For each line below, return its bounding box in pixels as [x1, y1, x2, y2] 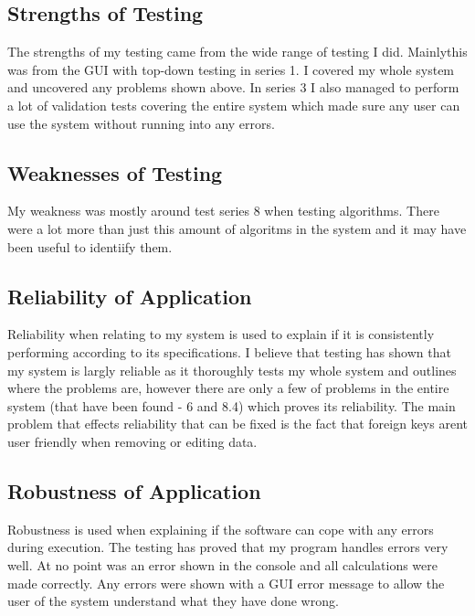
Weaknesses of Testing [7, 158, 223, 186]
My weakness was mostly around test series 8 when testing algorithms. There [7, 201, 439, 220]
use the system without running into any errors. [7, 113, 275, 133]
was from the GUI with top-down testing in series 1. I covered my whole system [7, 59, 455, 79]
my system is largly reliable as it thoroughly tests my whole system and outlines [7, 360, 457, 379]
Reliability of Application [7, 281, 252, 310]
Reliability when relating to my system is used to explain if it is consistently [7, 324, 435, 344]
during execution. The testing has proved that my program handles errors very [7, 537, 449, 557]
